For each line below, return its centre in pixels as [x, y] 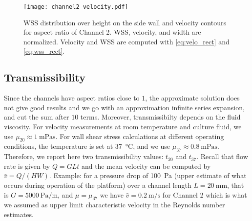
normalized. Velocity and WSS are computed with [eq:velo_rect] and [126, 41]
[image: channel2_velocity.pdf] [76, 7]
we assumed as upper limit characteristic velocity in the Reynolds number [115, 205]
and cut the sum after [37, 117]
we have [112, 194]
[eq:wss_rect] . [44, 51]
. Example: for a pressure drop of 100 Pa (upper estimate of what [148, 175]
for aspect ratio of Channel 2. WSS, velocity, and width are [112, 32]
